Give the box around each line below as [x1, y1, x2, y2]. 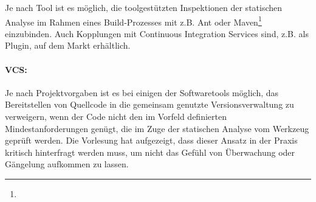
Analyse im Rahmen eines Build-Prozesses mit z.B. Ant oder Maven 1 [5, 13, 262, 28]
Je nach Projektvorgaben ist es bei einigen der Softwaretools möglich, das [5, 86, 279, 99]
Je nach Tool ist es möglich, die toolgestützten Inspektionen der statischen [5, 1, 283, 13]
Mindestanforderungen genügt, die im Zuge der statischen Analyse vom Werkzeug [5, 122, 309, 134]
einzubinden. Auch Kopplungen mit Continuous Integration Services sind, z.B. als [5, 27, 309, 40]
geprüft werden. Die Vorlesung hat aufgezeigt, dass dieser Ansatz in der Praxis [5, 134, 298, 147]
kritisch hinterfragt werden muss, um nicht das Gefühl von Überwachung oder [5, 145, 295, 158]
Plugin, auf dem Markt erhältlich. [5, 39, 131, 52]
